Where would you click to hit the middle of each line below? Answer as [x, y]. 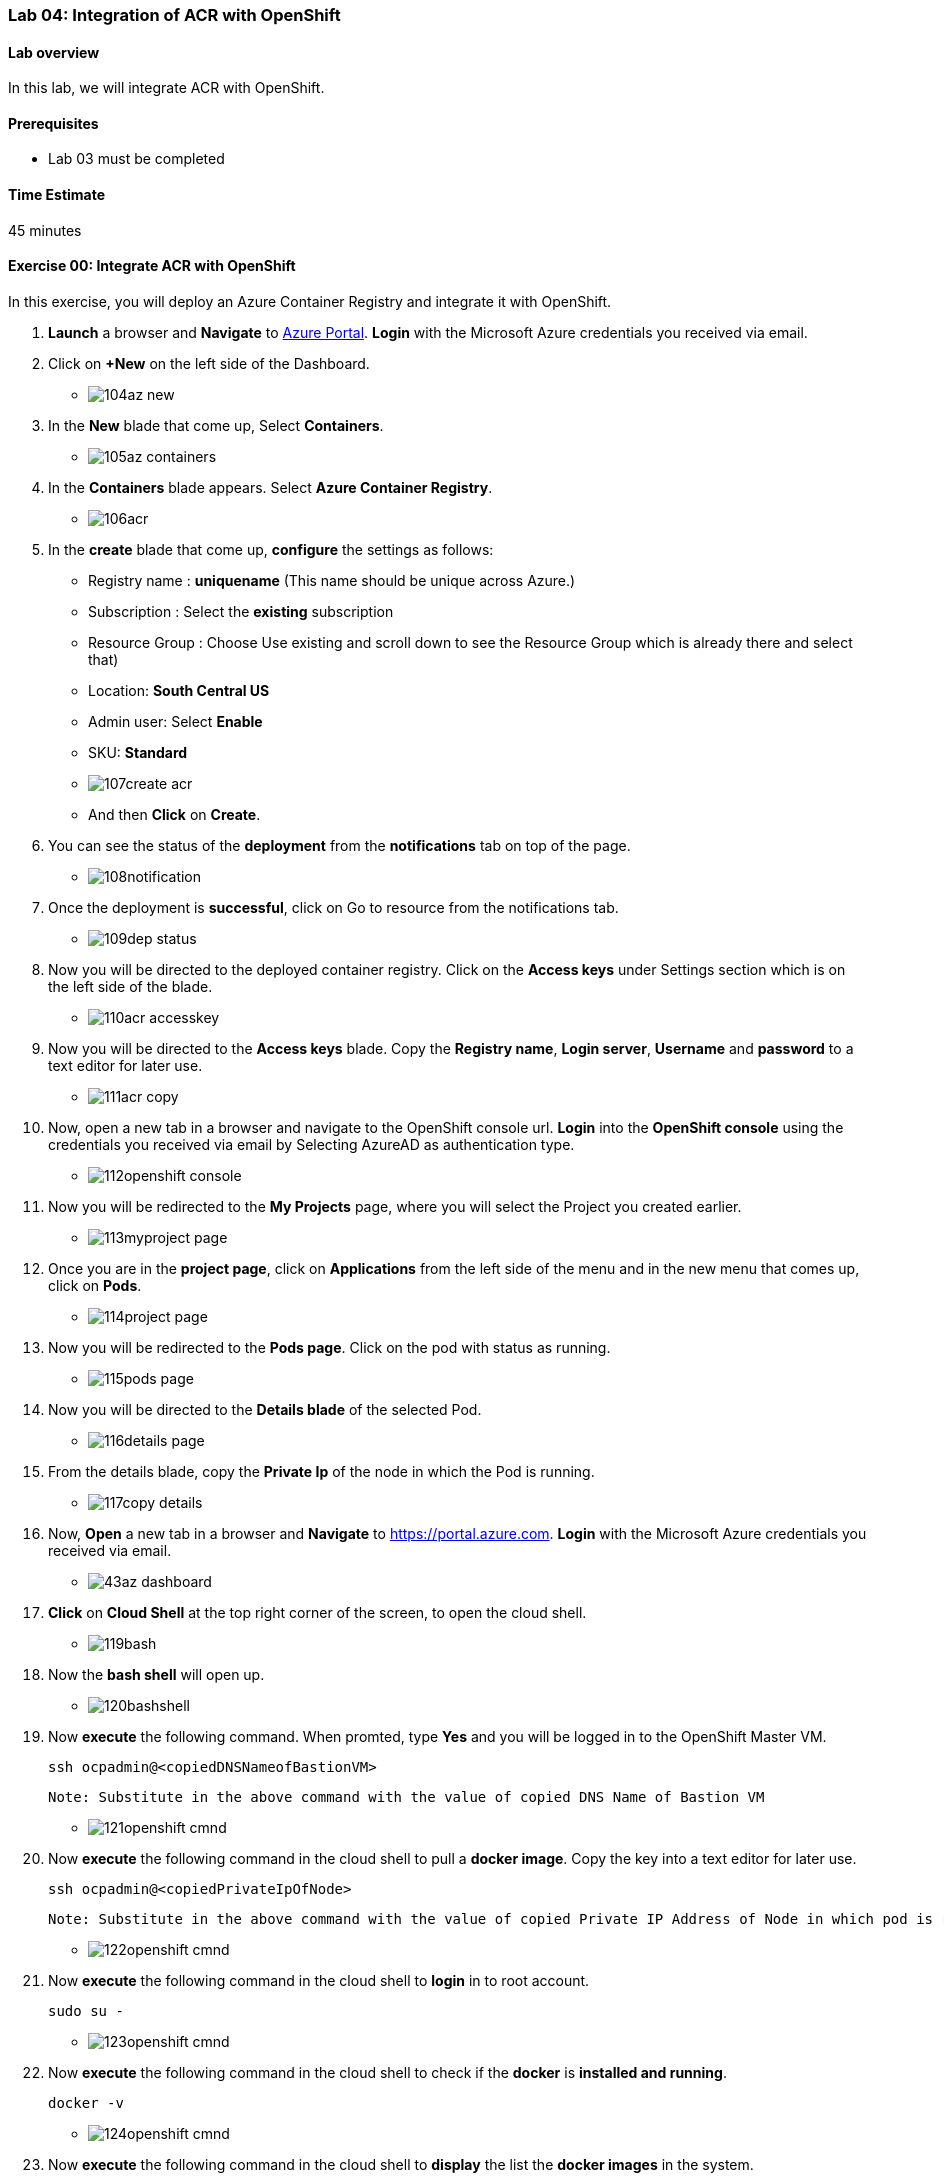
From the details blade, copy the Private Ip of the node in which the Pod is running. [321, 1471]
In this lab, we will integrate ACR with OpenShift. [166, 88]
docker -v [86, 2102]
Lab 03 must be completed [136, 159]
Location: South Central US [179, 690]
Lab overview [54, 52]
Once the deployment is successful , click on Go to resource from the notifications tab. [333, 907]
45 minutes [45, 230]
